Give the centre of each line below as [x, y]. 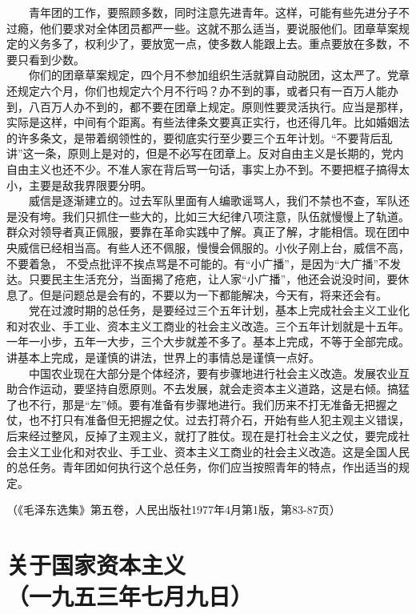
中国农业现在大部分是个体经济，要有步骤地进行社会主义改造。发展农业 [213, 373]
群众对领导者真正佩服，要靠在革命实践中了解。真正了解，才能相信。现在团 [202, 232]
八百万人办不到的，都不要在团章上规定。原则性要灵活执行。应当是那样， [219, 106]
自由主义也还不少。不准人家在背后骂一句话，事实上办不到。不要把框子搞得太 [208, 169]
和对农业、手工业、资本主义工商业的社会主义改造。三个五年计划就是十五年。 [208, 325]
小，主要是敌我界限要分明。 [79, 185]
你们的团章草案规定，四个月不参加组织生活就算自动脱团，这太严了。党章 [219, 75]
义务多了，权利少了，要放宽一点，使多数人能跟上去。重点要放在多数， [213, 44]
